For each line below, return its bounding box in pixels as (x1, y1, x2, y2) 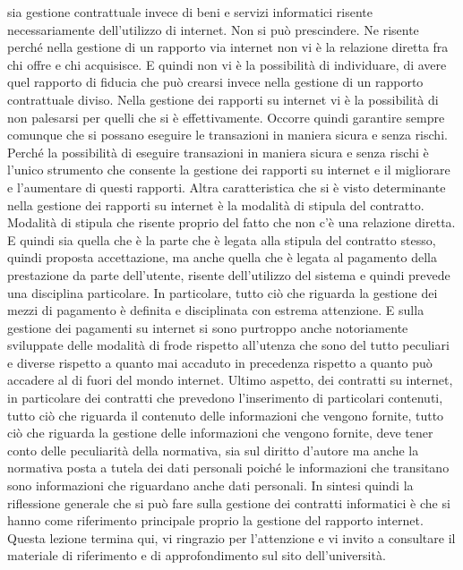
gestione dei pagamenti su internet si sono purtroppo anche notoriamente (7, 318, 408, 336)
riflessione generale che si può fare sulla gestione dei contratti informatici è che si (7, 493, 450, 512)
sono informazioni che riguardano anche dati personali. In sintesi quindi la (7, 476, 414, 495)
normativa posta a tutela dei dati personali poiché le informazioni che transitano (7, 458, 450, 477)
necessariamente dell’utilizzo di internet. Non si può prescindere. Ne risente (7, 20, 419, 38)
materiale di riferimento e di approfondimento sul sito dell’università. (7, 546, 386, 565)
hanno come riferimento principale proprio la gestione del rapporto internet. (7, 511, 424, 530)
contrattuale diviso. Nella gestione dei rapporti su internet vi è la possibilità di (7, 89, 439, 108)
